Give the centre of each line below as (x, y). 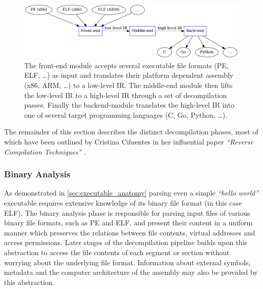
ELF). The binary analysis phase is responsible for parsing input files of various (127, 212)
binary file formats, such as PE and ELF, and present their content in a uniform (128, 223)
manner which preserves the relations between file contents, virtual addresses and (130, 232)
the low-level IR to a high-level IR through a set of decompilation (126, 95)
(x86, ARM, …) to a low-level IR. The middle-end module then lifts (128, 85)
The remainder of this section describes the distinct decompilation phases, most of (131, 132)
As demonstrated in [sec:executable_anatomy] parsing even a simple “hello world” (131, 193)
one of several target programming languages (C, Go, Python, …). (126, 114)
